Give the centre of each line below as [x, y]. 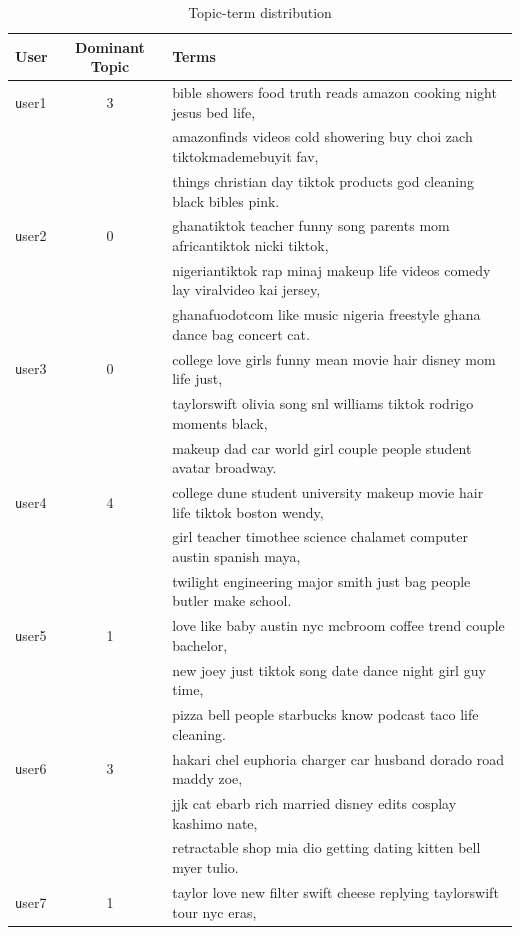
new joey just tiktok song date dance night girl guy [329, 669]
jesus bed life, [214, 111]
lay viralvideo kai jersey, [246, 289]
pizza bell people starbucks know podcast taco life [325, 714]
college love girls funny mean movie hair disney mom [334, 358]
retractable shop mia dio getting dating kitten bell [326, 847]
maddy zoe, [207, 778]
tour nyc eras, [214, 911]
